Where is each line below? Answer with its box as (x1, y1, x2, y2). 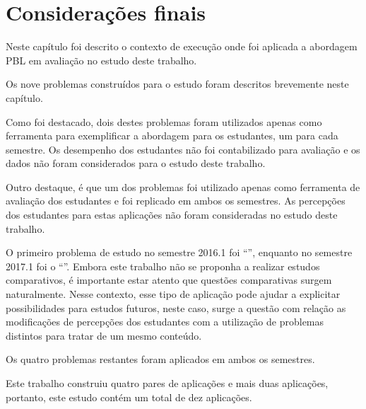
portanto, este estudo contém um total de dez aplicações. (6, 389, 252, 404)
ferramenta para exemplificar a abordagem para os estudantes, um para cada (6, 128, 338, 143)
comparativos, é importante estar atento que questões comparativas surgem (6, 272, 332, 287)
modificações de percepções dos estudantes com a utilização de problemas (6, 314, 324, 329)
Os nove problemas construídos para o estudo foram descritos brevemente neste (6, 76, 349, 91)
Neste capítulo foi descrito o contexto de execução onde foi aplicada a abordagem (6, 39, 358, 54)
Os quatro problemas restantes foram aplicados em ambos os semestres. (6, 352, 315, 367)
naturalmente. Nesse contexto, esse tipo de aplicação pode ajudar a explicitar (6, 287, 341, 301)
